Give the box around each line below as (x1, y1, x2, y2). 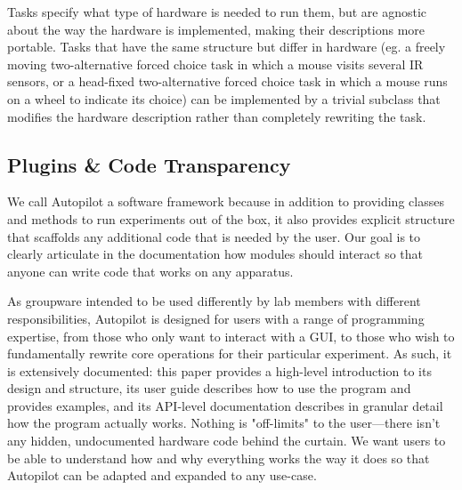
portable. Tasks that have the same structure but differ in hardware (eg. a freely (7, 37, 446, 56)
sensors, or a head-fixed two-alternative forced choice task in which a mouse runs (7, 72, 448, 91)
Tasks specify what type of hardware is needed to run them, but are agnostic (7, 3, 427, 20)
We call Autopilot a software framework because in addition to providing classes (7, 192, 444, 211)
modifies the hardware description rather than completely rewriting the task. (7, 107, 426, 125)
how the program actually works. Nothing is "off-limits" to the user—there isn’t (7, 414, 441, 432)
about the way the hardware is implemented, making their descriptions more (7, 20, 426, 38)
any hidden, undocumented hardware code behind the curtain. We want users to (7, 431, 446, 450)
